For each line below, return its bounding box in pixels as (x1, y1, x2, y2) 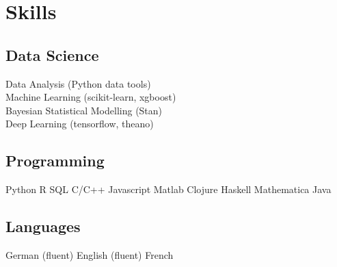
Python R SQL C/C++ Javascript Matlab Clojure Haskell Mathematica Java (5, 182, 332, 196)
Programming (5, 150, 105, 171)
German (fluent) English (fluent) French (5, 247, 174, 262)
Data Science (5, 44, 99, 65)
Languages (5, 216, 81, 237)
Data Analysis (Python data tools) (5, 76, 151, 90)
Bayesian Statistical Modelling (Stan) (5, 103, 163, 117)
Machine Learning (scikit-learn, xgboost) (5, 90, 176, 104)
